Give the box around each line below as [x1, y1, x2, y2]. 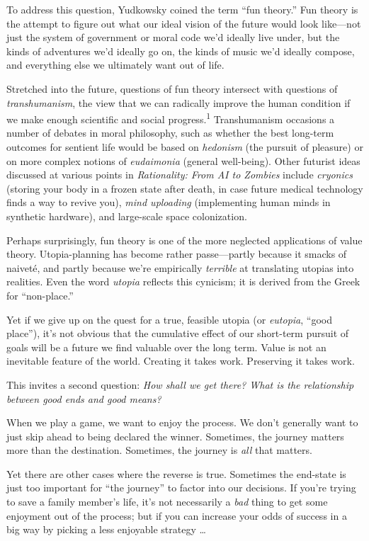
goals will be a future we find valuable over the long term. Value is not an [6, 339, 327, 354]
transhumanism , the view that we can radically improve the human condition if [6, 95, 351, 110]
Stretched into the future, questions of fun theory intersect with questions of [6, 81, 338, 96]
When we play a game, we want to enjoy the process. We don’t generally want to [6, 415, 358, 430]
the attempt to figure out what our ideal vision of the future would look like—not [6, 16, 361, 30]
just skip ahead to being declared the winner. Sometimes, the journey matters [6, 428, 344, 443]
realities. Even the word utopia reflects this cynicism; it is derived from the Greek [6, 274, 361, 289]
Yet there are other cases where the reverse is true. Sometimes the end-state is [6, 466, 346, 481]
